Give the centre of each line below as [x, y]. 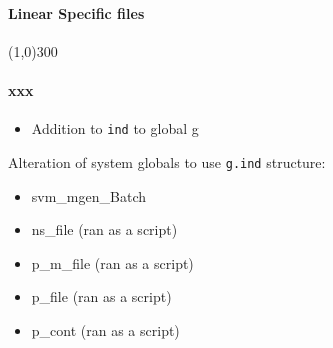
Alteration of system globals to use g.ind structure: [167, 161]
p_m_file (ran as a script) [112, 262]
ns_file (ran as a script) [104, 229]
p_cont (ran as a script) [105, 329]
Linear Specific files [76, 12]
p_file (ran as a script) [101, 296]
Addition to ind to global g [115, 128]
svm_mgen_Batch [88, 195]
